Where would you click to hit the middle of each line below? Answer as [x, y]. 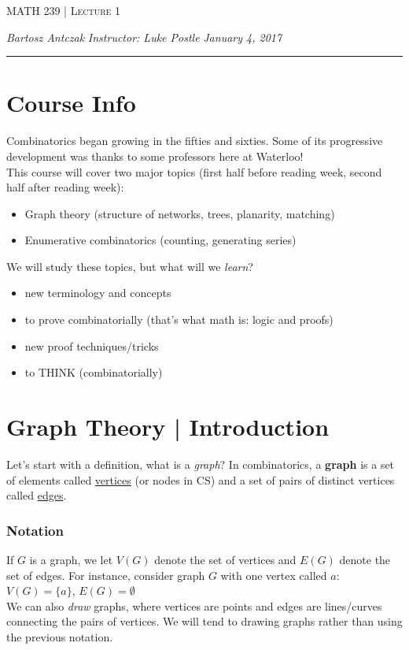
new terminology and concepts [98, 293]
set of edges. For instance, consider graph [106, 575]
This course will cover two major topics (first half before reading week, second [194, 171]
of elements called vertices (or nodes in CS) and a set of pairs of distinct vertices [201, 479]
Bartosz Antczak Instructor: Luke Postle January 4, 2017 [144, 37]
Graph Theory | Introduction [168, 427]
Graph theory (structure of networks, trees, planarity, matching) [180, 213]
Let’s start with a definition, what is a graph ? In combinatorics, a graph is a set [201, 464]
